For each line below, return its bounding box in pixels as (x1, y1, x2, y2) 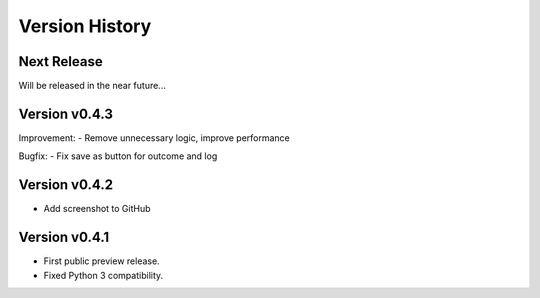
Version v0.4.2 (18, 176, 114, 194)
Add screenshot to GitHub (43, 203, 151, 215)
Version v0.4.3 (18, 105, 114, 122)
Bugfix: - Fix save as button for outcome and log (18, 150, 218, 162)
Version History (18, 15, 152, 37)
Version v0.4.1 (18, 229, 110, 246)
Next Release (18, 53, 104, 70)
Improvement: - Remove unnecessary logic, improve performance (18, 131, 290, 144)
